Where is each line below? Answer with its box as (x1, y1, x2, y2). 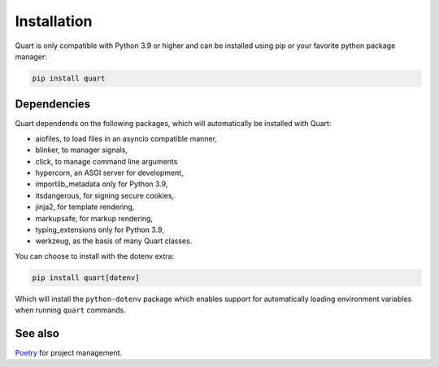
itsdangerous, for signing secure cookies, (35, 190, 175, 200)
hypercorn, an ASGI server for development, (35, 168, 184, 177)
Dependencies (15, 98, 91, 111)
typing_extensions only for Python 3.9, (35, 225, 164, 234)
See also (15, 326, 60, 340)
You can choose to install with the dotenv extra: (15, 251, 175, 260)
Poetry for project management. (15, 347, 123, 357)
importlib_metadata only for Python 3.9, (35, 179, 168, 189)
